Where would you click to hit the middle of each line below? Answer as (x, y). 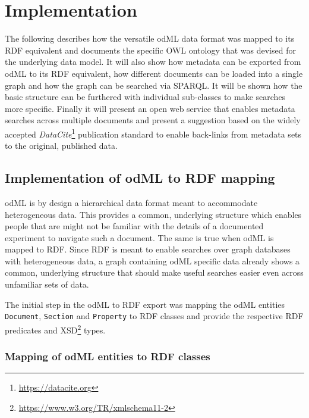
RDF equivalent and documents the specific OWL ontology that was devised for (150, 50)
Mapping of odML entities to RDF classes (108, 356)
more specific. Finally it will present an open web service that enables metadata (150, 108)
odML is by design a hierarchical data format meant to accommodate (131, 202)
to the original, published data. (61, 146)
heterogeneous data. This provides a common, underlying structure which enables (153, 214)
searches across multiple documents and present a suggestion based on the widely (153, 120)
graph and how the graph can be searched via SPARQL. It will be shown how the (154, 85)
